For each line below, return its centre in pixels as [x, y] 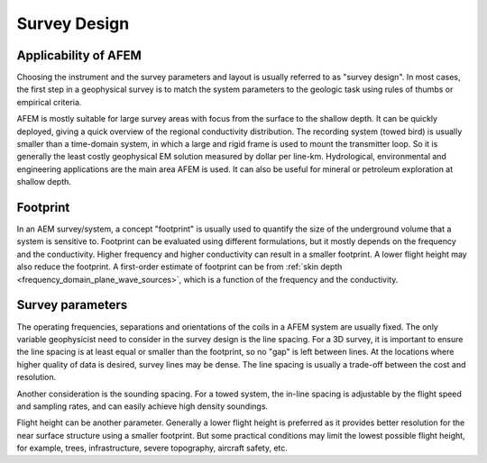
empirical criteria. [49, 102]
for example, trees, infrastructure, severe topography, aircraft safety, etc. [152, 448]
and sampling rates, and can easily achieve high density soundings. [142, 406]
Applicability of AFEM [79, 55]
